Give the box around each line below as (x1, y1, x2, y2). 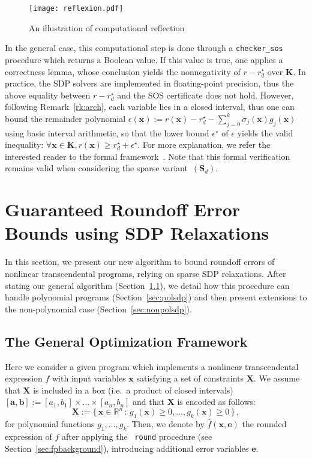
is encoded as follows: (177, 395, 256, 408)
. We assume (253, 372, 300, 385)
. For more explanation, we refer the (137, 138, 271, 151)
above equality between (5, 88, 91, 101)
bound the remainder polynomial (5, 112, 126, 124)
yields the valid (237, 126, 293, 139)
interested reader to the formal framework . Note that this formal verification (5, 150, 290, 162)
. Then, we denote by (127, 418, 205, 430)
